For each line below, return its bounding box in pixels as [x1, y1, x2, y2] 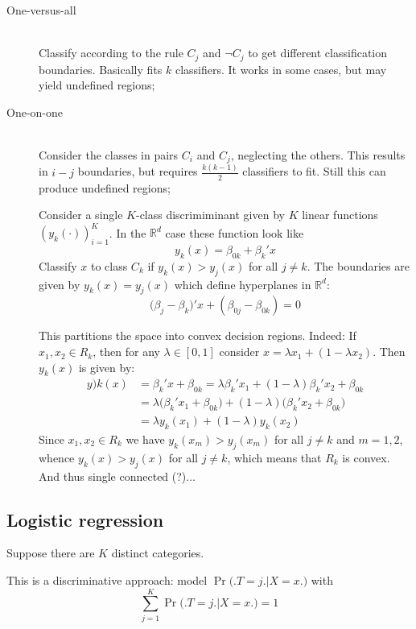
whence [39, 449, 75, 466]
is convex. [342, 449, 390, 466]
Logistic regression [6, 507, 164, 532]
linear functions [302, 206, 378, 223]
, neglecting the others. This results [230, 147, 406, 163]
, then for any [93, 343, 160, 360]
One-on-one [6, 103, 63, 120]
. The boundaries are [307, 257, 410, 274]
